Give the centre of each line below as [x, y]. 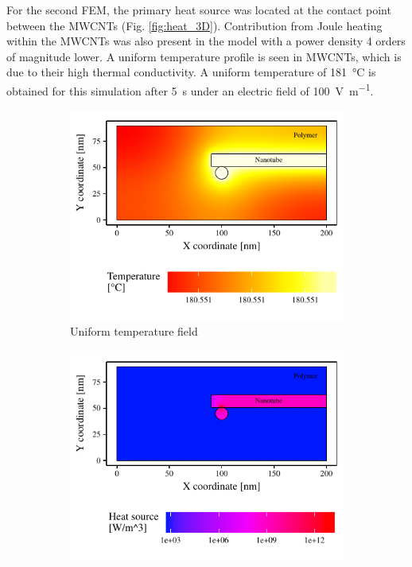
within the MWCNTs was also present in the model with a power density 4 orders [206, 41]
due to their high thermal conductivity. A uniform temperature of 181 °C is [191, 72]
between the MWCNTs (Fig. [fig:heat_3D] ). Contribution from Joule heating [194, 25]
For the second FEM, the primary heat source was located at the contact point [199, 10]
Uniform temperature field [134, 331]
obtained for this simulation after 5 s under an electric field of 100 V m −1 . [190, 89]
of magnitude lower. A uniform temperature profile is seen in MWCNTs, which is [204, 56]
